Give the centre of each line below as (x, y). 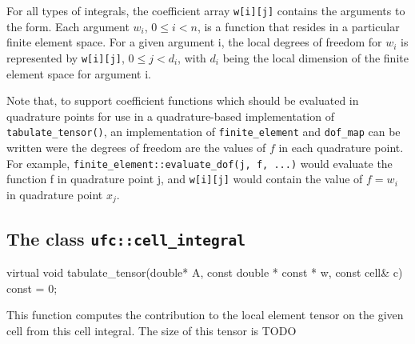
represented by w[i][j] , (66, 57)
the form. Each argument (68, 26)
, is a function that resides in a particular (298, 26)
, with (192, 57)
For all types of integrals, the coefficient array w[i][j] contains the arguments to (206, 10)
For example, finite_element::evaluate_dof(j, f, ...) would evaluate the (200, 163)
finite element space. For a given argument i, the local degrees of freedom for (194, 42)
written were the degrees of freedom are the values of (136, 147)
